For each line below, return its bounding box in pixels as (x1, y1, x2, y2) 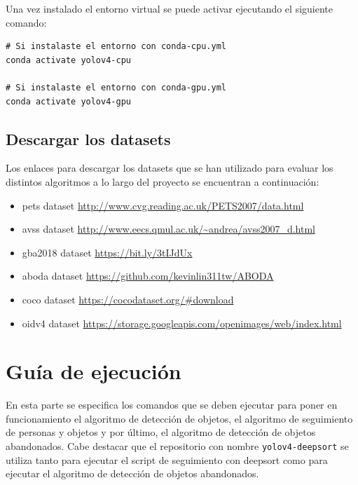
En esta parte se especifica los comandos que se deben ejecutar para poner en (6, 397, 338, 412)
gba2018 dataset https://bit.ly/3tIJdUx (22, 245, 193, 259)
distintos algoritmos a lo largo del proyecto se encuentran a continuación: (6, 174, 319, 189)
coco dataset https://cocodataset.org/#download (22, 292, 234, 306)
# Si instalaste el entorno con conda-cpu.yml (6, 41, 226, 52)
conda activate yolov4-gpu (6, 96, 131, 107)
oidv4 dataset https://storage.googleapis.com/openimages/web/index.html (22, 315, 342, 330)
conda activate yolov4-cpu (6, 55, 131, 65)
